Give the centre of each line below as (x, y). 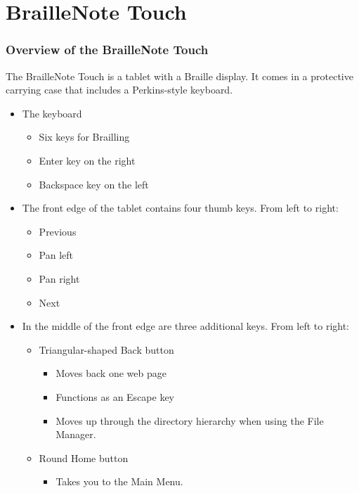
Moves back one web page (111, 373)
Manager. (76, 434)
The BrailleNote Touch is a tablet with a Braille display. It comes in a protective (179, 76)
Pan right (59, 278)
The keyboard (52, 113)
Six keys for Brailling (84, 137)
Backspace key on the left (94, 184)
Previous (58, 231)
